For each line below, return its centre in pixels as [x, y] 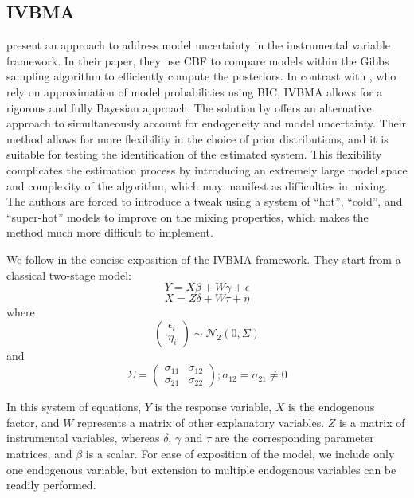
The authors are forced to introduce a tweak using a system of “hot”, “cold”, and [205, 201]
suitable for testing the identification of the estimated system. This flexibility [194, 154]
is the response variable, [213, 407]
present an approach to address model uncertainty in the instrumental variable [199, 45]
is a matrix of [372, 422]
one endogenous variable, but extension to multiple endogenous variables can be [201, 469]
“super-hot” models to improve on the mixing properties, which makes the [187, 216]
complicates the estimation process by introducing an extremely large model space [207, 169]
